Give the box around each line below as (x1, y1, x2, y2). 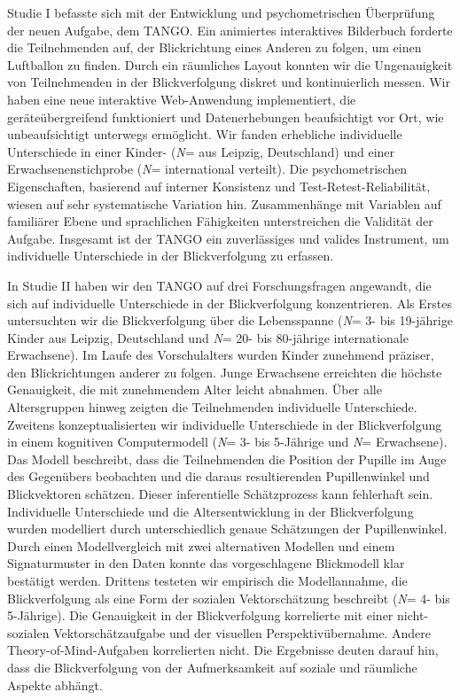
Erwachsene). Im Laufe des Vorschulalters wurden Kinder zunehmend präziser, (7, 346, 434, 364)
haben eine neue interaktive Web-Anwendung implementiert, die (7, 89, 356, 108)
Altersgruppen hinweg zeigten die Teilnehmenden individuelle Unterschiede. (7, 398, 417, 416)
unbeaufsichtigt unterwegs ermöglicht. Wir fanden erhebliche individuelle (7, 125, 402, 144)
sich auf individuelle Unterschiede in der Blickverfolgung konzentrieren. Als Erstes (7, 293, 452, 312)
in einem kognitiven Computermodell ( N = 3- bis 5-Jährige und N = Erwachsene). (7, 432, 448, 451)
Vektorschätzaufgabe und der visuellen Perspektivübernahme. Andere (53, 623, 431, 642)
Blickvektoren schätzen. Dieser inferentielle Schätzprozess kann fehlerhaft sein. (7, 485, 433, 503)
